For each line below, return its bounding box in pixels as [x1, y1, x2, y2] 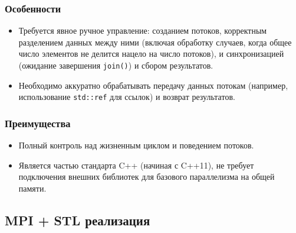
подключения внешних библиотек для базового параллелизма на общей [18, 170, 275, 183]
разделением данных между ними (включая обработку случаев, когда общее [18, 35, 292, 48]
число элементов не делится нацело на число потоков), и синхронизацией [18, 47, 284, 60]
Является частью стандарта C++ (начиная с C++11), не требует [18, 158, 254, 171]
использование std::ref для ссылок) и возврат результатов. [18, 90, 235, 103]
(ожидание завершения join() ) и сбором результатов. [18, 59, 213, 71]
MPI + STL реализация [5, 211, 150, 229]
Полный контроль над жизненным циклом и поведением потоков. [18, 139, 254, 151]
